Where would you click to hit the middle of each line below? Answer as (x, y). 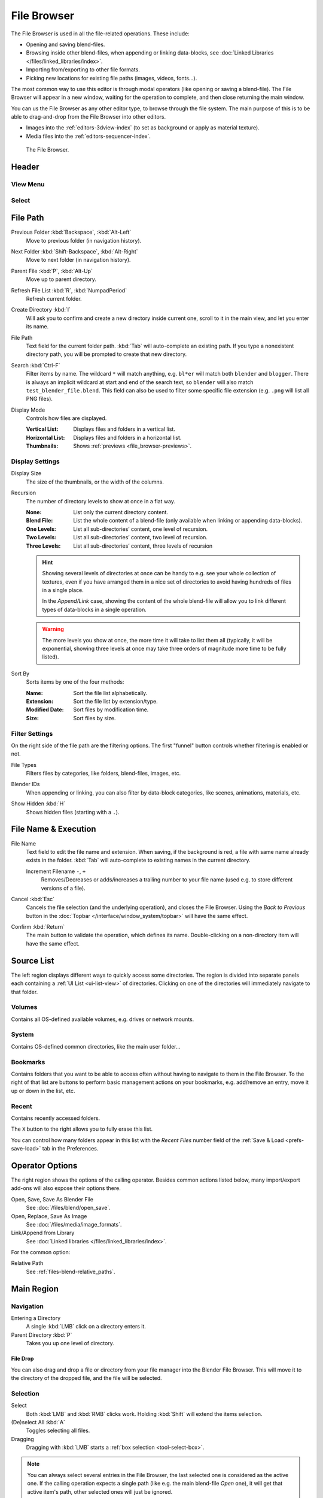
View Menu (28, 185)
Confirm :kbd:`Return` (38, 927)
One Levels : (41, 529)
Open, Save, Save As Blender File (52, 1199)
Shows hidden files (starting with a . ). (73, 812)
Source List (33, 961)
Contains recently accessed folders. (56, 1118)
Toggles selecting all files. (58, 1431)
